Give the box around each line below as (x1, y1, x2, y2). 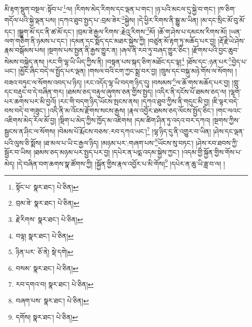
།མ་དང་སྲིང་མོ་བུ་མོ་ (200, 15, 246, 25)
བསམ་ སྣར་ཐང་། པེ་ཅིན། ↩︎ (15, 263, 79, 273)
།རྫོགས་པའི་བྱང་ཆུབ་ (192, 45, 239, 55)
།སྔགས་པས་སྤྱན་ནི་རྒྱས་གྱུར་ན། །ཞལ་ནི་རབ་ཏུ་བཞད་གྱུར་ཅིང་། (47, 45, 190, 55)
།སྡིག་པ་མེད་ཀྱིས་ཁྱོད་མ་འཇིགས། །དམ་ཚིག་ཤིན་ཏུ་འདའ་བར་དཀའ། (58, 115, 210, 125)
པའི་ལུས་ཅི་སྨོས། (4, 137, 42, 148)
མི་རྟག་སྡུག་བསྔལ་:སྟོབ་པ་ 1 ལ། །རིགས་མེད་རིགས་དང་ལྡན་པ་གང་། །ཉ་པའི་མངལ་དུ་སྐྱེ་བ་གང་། (4, 2, 216, 14)
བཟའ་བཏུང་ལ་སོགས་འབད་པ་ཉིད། (4, 77, 82, 87)
